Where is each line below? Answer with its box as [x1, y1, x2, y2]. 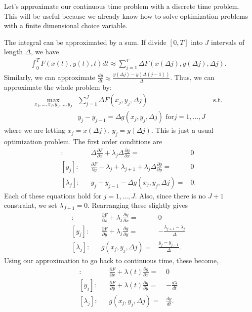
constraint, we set [4, 200, 57, 210]
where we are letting [4, 125, 66, 135]
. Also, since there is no [135, 190, 206, 200]
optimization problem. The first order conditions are [4, 136, 163, 147]
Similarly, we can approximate [4, 72, 95, 82]
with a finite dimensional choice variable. [4, 20, 127, 31]
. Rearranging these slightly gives [87, 200, 188, 210]
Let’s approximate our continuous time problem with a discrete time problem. [4, 1, 240, 11]
